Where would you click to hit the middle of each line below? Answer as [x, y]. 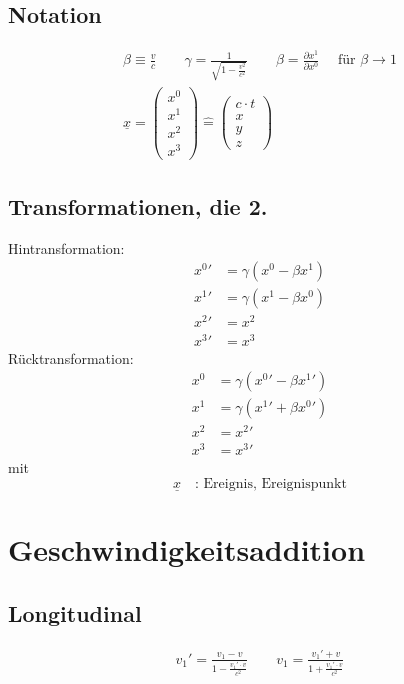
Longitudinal [75, 613]
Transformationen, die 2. [138, 205]
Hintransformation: [66, 247]
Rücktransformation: [71, 357]
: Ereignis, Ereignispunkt [271, 484]
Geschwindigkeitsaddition [187, 549]
